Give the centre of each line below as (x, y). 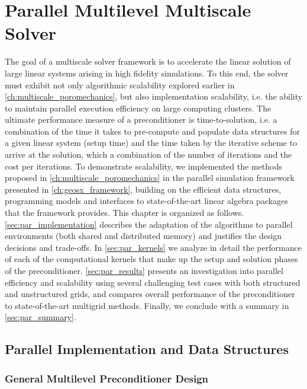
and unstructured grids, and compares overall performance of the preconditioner (150, 294)
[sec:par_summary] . (41, 317)
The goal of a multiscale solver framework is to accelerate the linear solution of (148, 61)
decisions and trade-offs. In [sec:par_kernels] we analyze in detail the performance (153, 247)
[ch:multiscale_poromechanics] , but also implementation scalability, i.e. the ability (154, 96)
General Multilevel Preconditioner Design (107, 378)
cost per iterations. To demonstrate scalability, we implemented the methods (143, 166)
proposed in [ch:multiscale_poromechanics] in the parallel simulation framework (150, 178)
